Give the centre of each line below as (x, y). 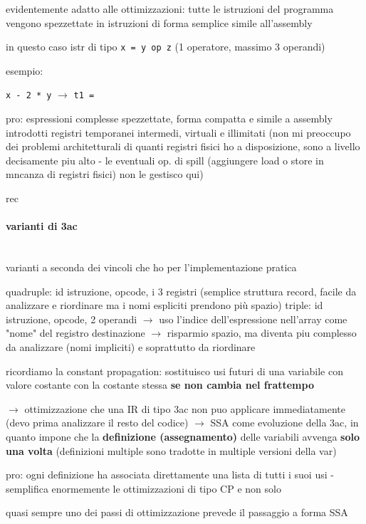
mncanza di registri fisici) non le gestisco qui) (105, 174)
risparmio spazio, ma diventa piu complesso (262, 333)
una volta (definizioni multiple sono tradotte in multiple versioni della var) (171, 450)
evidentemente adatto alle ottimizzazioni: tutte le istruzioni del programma (170, 9)
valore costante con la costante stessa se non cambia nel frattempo (160, 385)
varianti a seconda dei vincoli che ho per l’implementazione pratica (151, 267)
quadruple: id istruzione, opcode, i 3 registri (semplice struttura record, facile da (181, 291)
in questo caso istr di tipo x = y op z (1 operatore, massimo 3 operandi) (166, 47)
